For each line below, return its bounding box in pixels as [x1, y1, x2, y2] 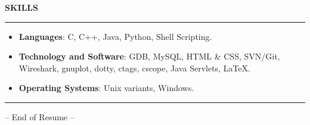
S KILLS [5, 1, 38, 13]
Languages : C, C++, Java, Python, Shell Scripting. [18, 30, 212, 42]
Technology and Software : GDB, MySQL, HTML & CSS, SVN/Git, [18, 50, 280, 62]
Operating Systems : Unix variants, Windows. [18, 82, 194, 94]
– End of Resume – [5, 110, 75, 123]
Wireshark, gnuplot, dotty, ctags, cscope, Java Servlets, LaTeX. [18, 61, 250, 74]
